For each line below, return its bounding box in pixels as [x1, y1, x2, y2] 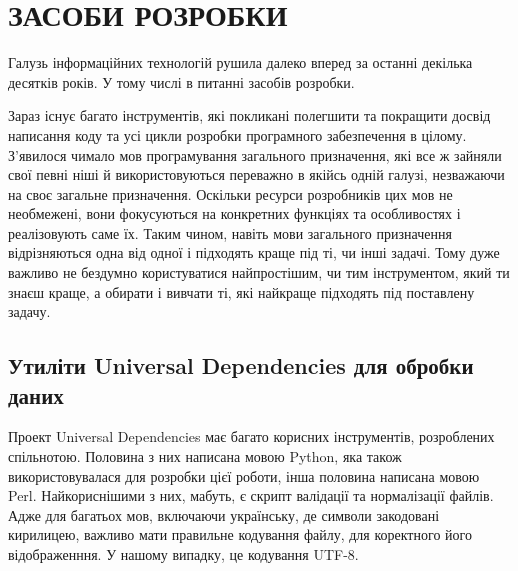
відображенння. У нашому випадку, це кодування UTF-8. [8, 544, 359, 564]
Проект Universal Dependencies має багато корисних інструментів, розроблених [8, 426, 495, 447]
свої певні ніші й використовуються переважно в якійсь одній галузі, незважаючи [8, 164, 505, 185]
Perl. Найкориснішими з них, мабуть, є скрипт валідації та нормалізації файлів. [8, 485, 494, 506]
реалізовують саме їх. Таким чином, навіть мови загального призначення [8, 222, 452, 243]
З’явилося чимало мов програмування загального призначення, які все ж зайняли [8, 144, 502, 165]
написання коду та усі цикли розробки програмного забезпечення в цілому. [8, 124, 467, 145]
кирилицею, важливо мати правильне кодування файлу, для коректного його [8, 524, 472, 545]
